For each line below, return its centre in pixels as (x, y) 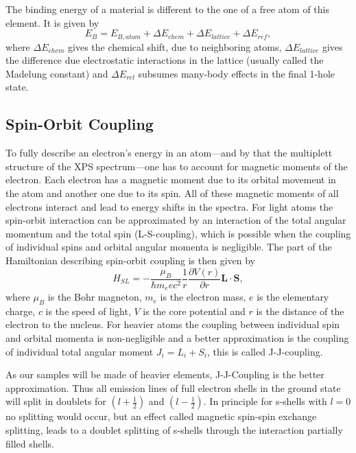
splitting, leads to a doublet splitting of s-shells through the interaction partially (174, 430)
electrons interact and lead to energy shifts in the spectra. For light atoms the (169, 206)
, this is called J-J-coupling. (265, 351)
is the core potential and (194, 311)
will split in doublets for (56, 401)
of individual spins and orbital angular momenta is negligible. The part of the (169, 247)
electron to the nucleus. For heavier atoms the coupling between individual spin (173, 324)
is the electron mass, (203, 297)
